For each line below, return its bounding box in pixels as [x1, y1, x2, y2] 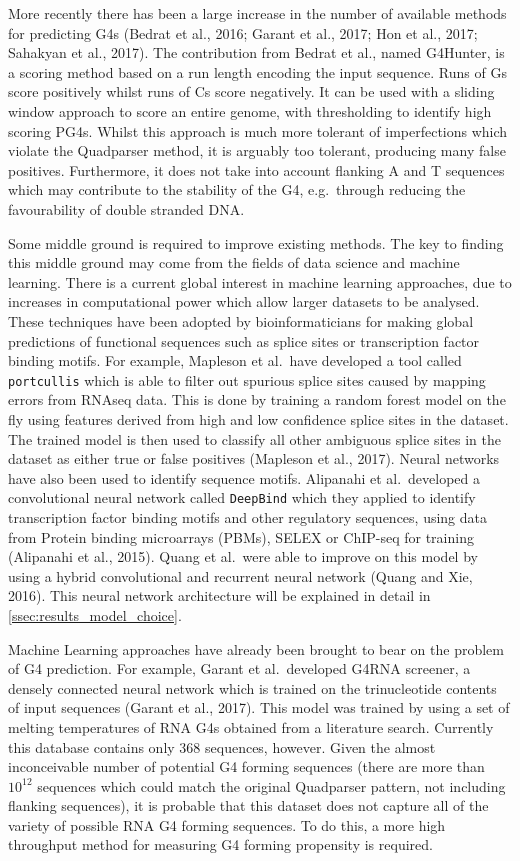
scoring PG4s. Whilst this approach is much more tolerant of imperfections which [8, 120, 508, 141]
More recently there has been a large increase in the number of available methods [8, 3, 507, 23]
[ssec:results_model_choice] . [8, 604, 182, 625]
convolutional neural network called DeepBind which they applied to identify [8, 487, 476, 508]
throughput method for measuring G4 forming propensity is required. [8, 834, 433, 855]
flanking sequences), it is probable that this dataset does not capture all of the [8, 795, 489, 816]
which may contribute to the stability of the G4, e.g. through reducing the [8, 179, 466, 200]
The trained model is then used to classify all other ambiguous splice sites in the [8, 428, 501, 449]
